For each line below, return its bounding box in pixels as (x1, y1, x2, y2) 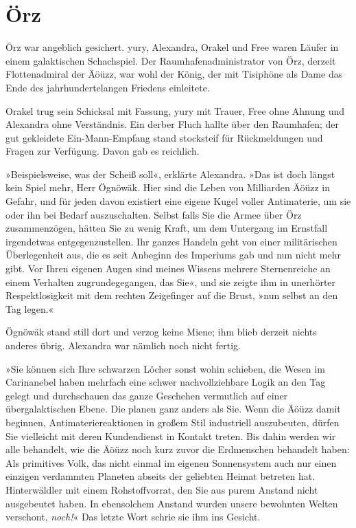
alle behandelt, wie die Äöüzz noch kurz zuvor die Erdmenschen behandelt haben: (5, 442, 350, 456)
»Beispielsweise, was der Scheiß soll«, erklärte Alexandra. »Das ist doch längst (5, 166, 335, 181)
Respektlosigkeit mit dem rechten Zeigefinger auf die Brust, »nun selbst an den (5, 288, 338, 302)
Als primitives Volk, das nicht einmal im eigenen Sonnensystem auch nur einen (5, 455, 337, 470)
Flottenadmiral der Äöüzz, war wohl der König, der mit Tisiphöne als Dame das (5, 67, 343, 81)
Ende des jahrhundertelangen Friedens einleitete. (5, 80, 210, 94)
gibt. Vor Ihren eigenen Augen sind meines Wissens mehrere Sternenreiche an (5, 261, 331, 276)
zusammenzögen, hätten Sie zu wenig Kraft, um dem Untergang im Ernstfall (5, 221, 328, 235)
